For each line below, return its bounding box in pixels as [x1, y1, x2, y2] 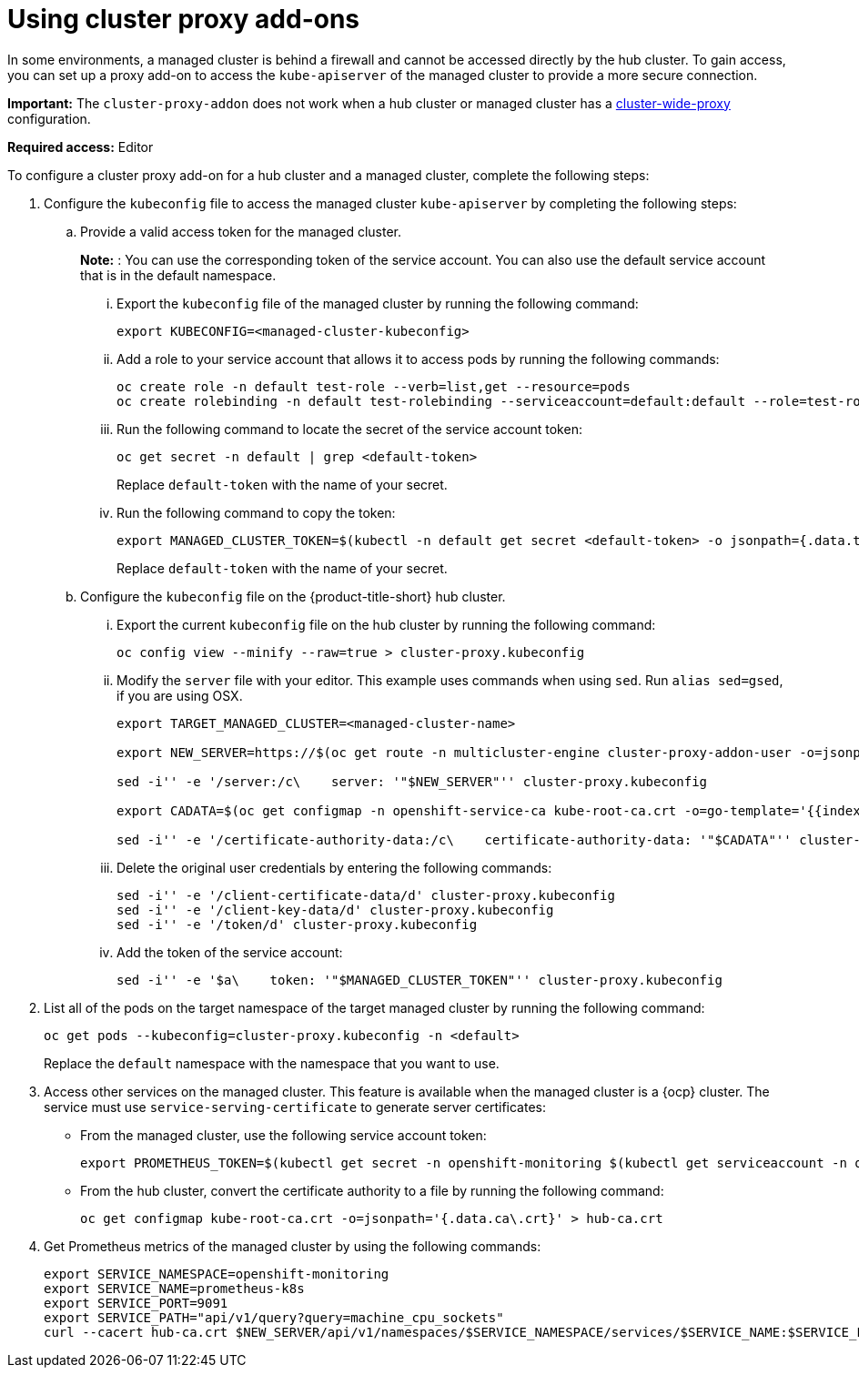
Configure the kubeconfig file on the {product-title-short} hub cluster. [80, 588, 506, 604]
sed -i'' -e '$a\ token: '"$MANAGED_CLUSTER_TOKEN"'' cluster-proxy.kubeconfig [116, 972, 723, 987]
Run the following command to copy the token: [116, 504, 396, 521]
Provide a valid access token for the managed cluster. [80, 223, 402, 239]
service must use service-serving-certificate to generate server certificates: [44, 1098, 546, 1115]
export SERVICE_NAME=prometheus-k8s [44, 1280, 305, 1296]
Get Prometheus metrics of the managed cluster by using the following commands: [44, 1238, 541, 1254]
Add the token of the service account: [116, 944, 343, 960]
